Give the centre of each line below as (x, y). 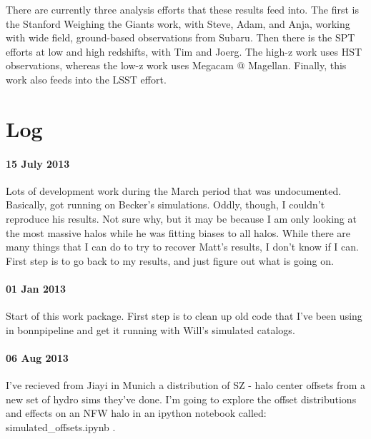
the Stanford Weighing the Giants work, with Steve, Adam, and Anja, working (178, 23)
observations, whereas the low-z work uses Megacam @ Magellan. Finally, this (176, 65)
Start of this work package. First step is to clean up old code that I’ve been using (184, 316)
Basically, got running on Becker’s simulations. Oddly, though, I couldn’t (165, 205)
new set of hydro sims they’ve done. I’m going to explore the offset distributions (181, 399)
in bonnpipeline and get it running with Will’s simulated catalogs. (150, 329)
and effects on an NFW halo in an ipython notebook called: (136, 413)
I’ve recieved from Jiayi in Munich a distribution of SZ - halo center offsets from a (186, 385)
